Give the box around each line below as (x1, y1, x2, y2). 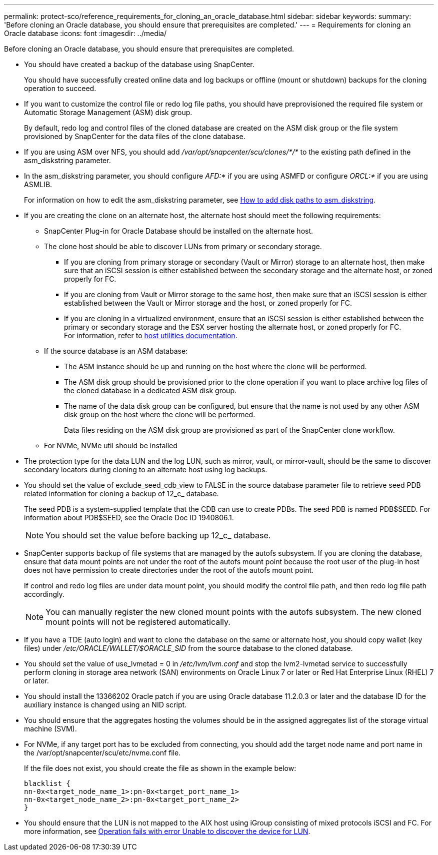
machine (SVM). (24, 724, 77, 733)
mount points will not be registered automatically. (45, 617, 230, 627)
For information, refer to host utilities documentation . (64, 331, 237, 340)
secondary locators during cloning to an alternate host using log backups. (24, 465, 267, 474)
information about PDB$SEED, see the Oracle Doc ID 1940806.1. (24, 513, 234, 522)
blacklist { (24, 779, 70, 787)
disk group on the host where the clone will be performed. (64, 410, 255, 419)
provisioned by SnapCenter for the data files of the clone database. (24, 132, 245, 141)
